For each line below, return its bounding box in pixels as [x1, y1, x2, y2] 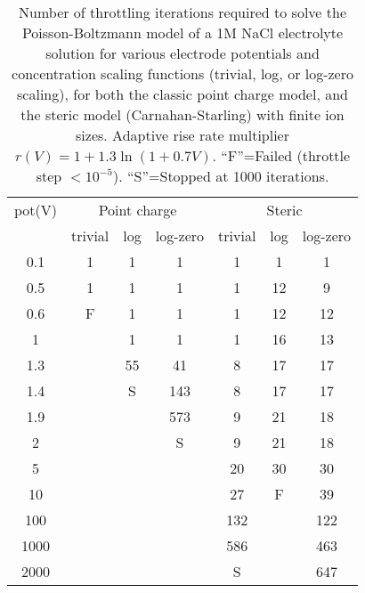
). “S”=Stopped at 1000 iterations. [113, 166, 329, 186]
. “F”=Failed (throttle [212, 145, 351, 166]
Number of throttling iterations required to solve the [19, 2, 347, 22]
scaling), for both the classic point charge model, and [17, 84, 348, 104]
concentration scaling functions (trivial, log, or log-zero [12, 63, 353, 84]
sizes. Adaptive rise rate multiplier [76, 125, 289, 145]
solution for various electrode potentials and [45, 43, 320, 63]
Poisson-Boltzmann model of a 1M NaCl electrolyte [21, 22, 344, 43]
